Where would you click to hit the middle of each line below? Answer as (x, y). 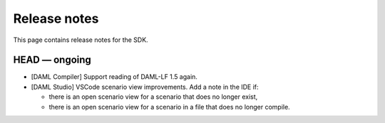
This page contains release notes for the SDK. (81, 40)
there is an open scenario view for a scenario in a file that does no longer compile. (169, 107)
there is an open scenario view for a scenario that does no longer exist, (153, 97)
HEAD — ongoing (52, 60)
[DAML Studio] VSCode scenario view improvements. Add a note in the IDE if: (145, 87)
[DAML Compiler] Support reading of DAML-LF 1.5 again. (114, 77)
